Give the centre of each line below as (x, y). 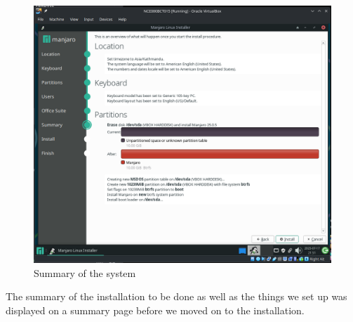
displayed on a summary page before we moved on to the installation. (155, 310)
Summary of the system (85, 272)
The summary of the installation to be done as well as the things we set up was (176, 296)
